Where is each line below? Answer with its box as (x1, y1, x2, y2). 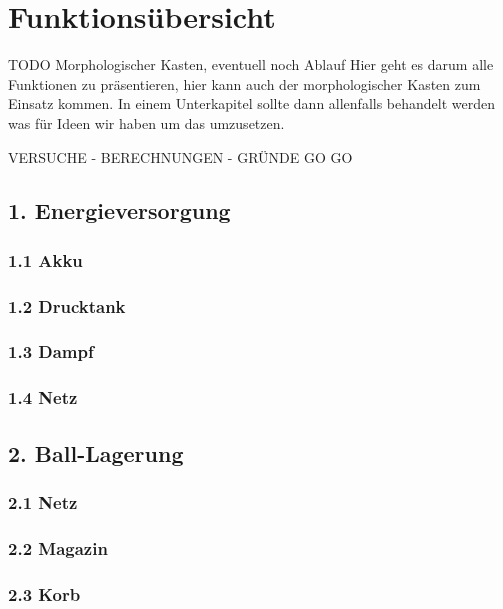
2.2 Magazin (8, 535, 108, 560)
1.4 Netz (8, 385, 78, 410)
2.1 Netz (8, 489, 78, 514)
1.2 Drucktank (8, 293, 126, 318)
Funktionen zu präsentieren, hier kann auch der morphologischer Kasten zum (8, 73, 481, 94)
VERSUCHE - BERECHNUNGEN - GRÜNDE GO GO (8, 146, 353, 167)
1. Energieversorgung (8, 195, 231, 226)
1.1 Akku (8, 247, 83, 272)
